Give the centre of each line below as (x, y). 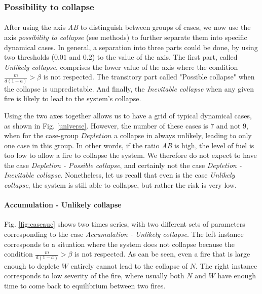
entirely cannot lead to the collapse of (129, 265)
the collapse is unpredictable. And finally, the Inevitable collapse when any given (129, 88)
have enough (237, 276)
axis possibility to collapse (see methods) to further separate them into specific (126, 37)
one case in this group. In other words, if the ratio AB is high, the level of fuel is (129, 145)
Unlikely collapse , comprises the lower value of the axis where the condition (121, 67)
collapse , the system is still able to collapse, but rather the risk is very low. (120, 185)
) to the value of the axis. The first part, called (165, 57)
